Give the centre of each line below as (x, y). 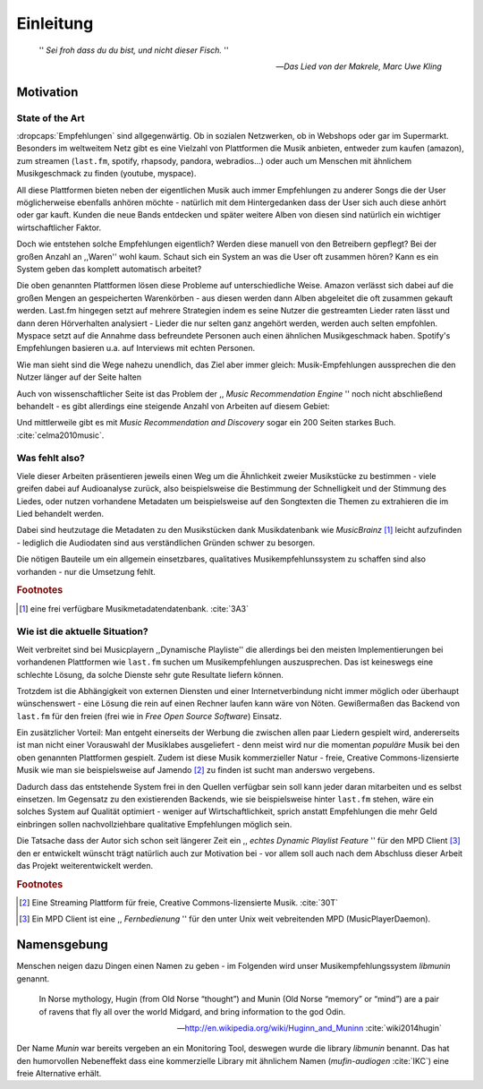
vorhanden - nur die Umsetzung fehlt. (86, 571)
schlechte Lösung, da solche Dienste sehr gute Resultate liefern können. (150, 674)
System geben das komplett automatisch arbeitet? (109, 269)
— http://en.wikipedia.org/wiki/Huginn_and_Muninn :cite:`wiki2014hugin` (309, 1028)
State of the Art (51, 118)
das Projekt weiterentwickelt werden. (85, 866)
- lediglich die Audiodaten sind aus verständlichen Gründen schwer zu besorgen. (166, 543)
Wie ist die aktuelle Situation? (82, 631)
